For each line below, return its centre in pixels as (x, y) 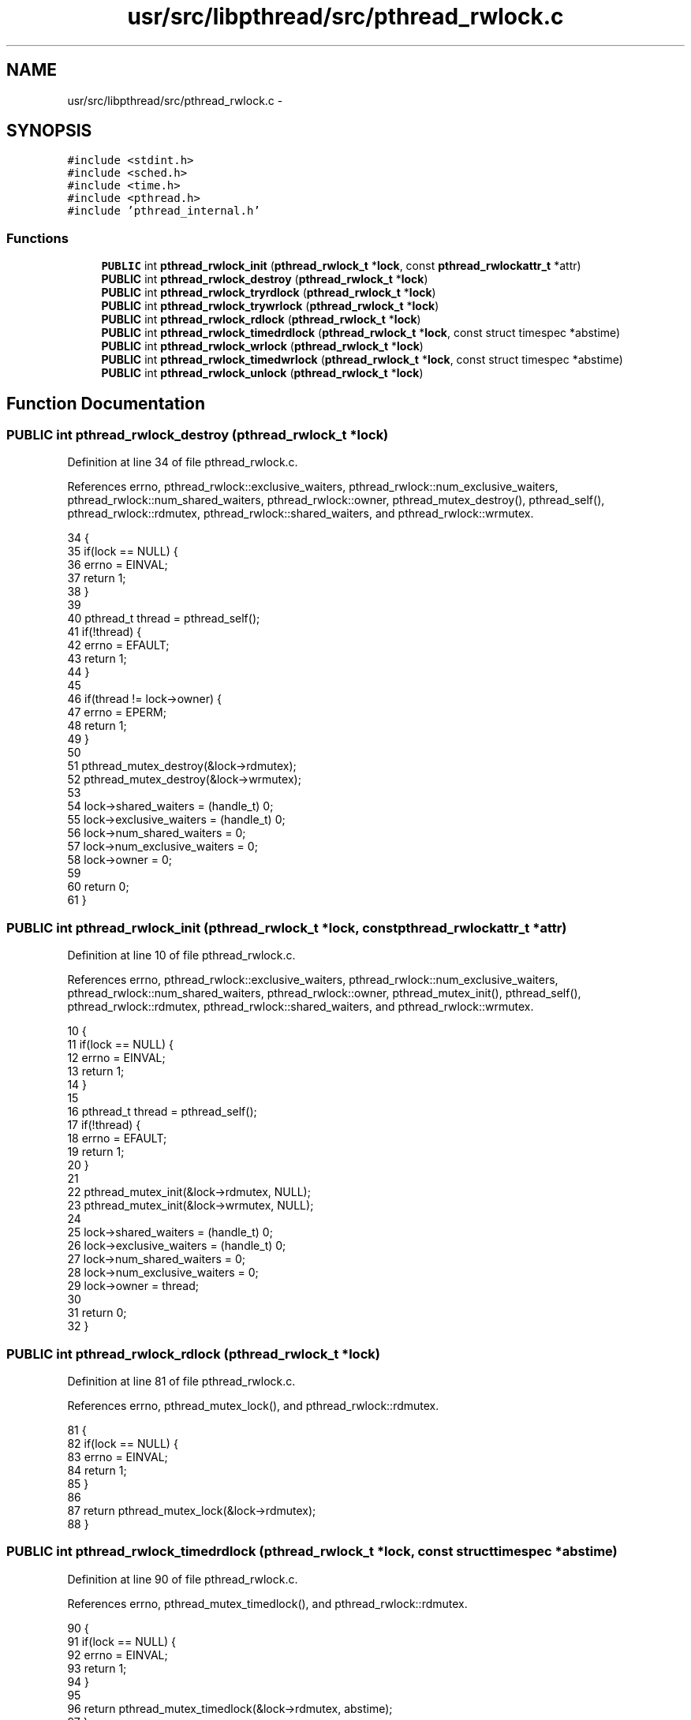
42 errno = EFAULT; (118, 645)
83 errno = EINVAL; (118, 1456)
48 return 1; (97, 726)
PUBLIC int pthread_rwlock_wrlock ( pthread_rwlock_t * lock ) (262, 346)
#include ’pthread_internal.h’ (164, 211)
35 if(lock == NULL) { (123, 552)
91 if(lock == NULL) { (122, 1641)
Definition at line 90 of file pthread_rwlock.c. (183, 1579)
